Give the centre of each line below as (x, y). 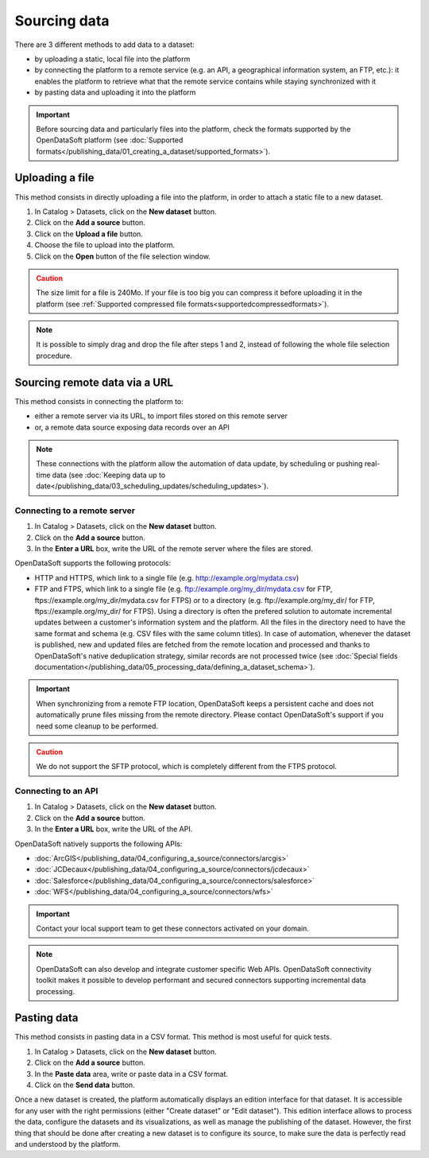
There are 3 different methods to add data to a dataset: (104, 45)
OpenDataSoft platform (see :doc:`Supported (110, 140)
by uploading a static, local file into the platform (112, 59)
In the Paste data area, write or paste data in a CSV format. (131, 1074)
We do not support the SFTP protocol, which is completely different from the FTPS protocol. (187, 767)
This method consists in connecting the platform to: (99, 401)
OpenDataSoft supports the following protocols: (93, 563)
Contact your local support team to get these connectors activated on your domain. (173, 928)
